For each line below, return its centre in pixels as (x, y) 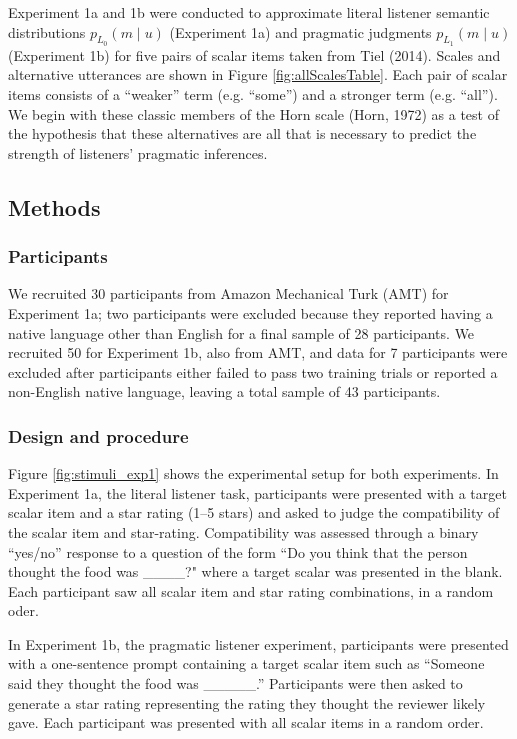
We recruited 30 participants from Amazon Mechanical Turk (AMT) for (228, 293)
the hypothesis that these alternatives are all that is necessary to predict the (242, 133)
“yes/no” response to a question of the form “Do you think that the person (238, 551)
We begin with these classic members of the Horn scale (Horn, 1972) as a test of (253, 113)
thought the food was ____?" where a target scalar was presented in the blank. (255, 571)
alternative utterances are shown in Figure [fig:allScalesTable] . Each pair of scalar (258, 74)
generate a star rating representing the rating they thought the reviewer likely (247, 702)
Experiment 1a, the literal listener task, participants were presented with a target (257, 492)
